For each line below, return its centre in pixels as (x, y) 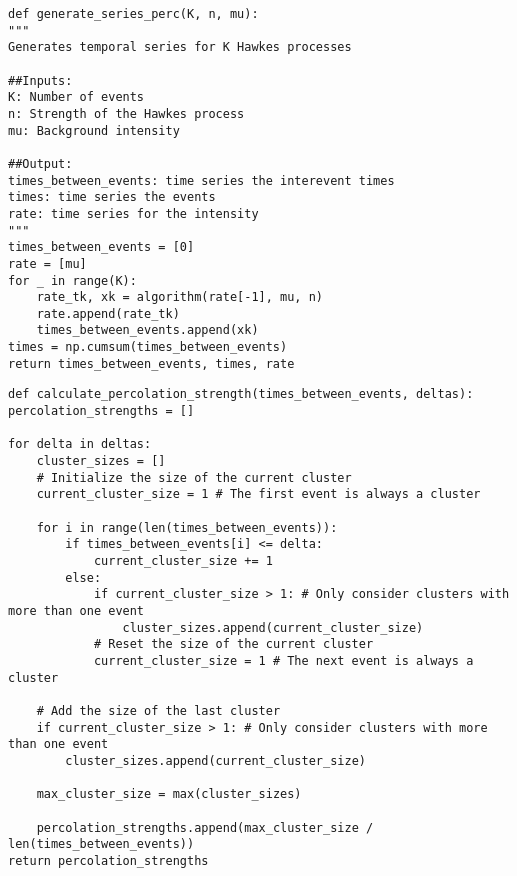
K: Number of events (76, 97)
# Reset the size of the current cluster (233, 644)
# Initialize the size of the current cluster (194, 477)
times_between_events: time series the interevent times (201, 180)
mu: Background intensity (94, 130)
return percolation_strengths (108, 860)
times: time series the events (112, 197)
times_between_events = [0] (101, 247)
